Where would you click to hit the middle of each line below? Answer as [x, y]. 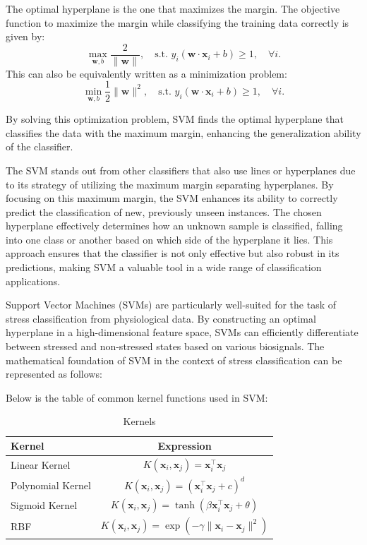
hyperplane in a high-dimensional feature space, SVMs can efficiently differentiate [182, 332]
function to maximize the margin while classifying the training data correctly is [178, 22]
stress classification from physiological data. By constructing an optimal [161, 318]
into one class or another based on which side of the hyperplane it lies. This [169, 239]
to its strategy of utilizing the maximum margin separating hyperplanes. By [170, 184]
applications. [33, 281]
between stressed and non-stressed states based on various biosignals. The [165, 346]
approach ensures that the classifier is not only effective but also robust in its [173, 253]
